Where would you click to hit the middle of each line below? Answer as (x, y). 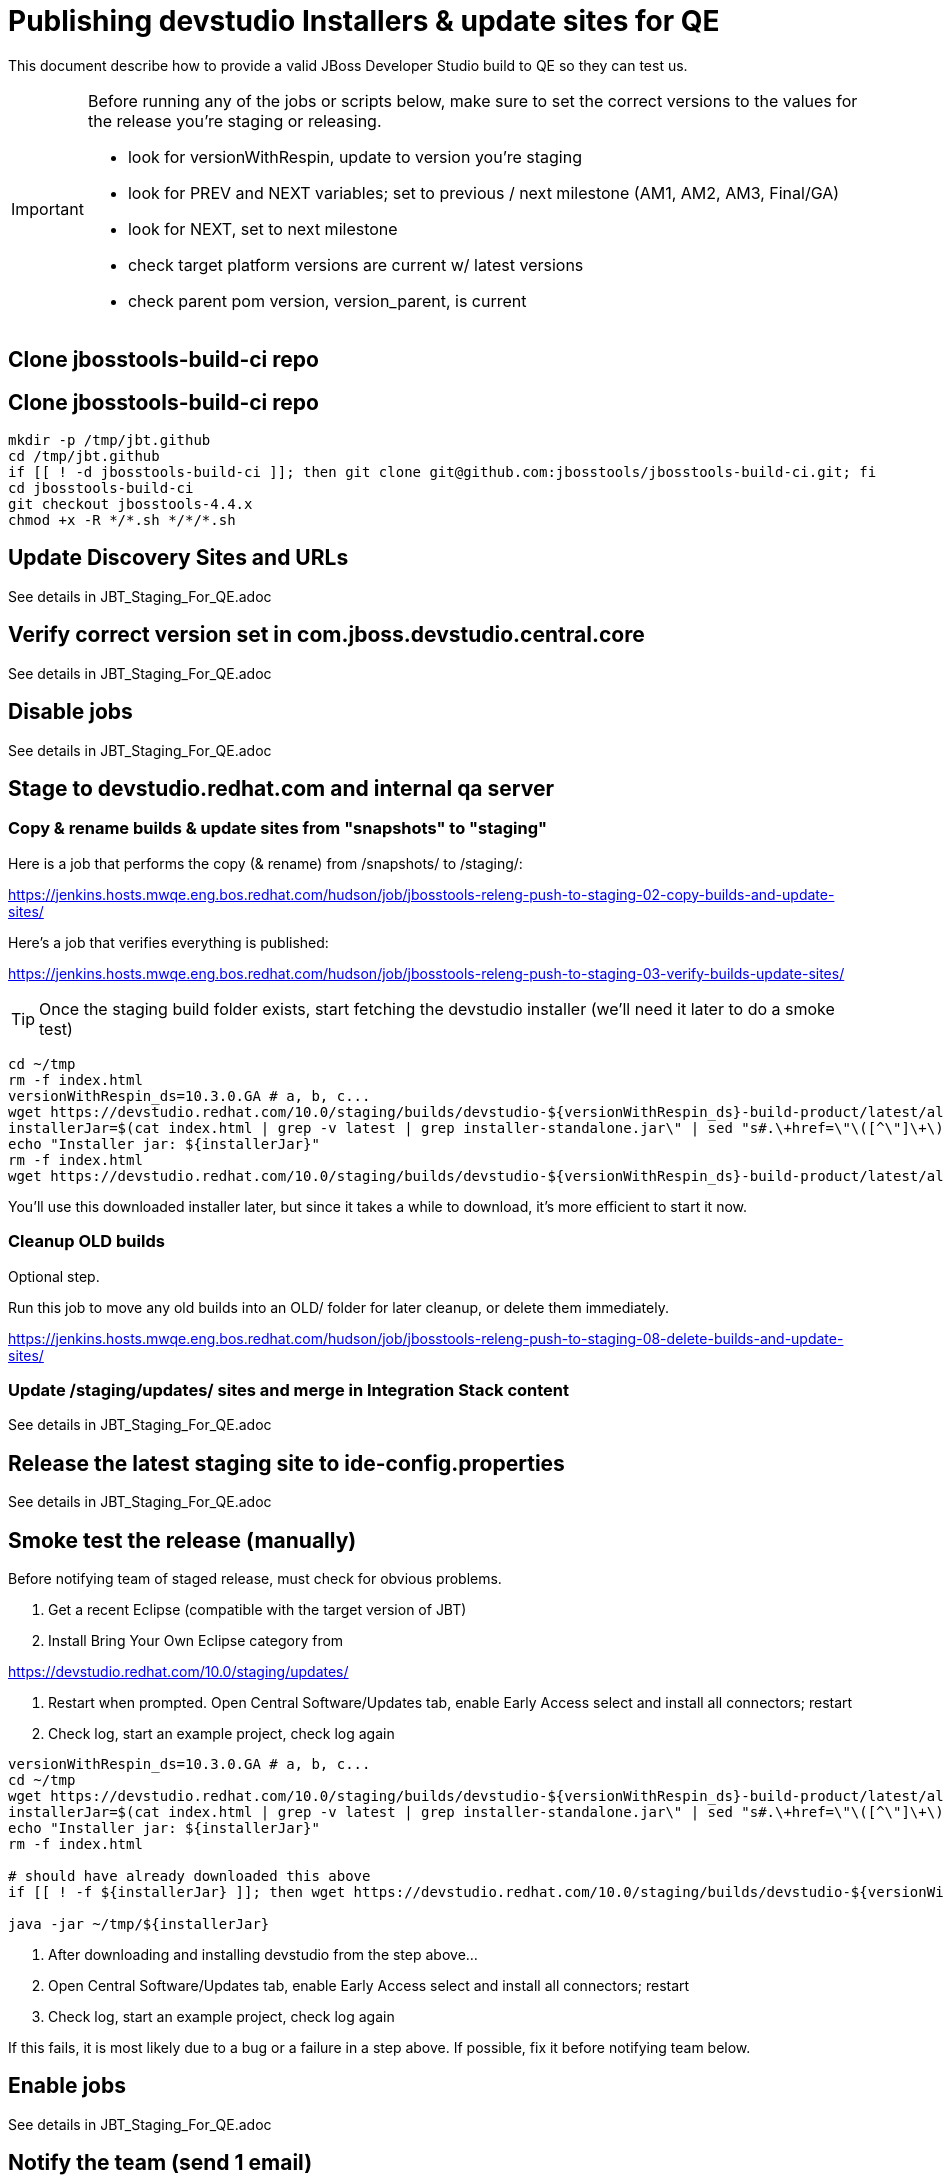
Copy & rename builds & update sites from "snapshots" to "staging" (278, 828)
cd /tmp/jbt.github (84, 456)
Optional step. (54, 1276)
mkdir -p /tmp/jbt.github (109, 440)
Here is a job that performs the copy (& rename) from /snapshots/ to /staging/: (265, 863)
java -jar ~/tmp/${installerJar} (139, 1923)
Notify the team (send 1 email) (160, 2163)
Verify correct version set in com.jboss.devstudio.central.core (326, 635)
